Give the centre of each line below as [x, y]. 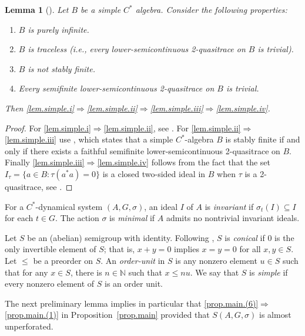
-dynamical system [69, 206]
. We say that [214, 272]
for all [250, 249]
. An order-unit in [133, 260]
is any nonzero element [216, 260]
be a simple [101, 9]
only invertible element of [51, 249]
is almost [275, 315]
